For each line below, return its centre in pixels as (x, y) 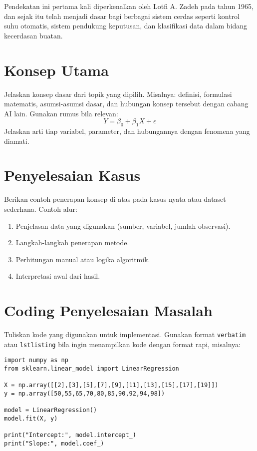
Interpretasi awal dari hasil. (58, 276)
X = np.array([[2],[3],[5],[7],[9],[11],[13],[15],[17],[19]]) (111, 385)
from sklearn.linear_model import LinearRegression (92, 369)
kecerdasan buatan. (33, 35)
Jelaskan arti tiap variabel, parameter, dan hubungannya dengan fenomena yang (127, 131)
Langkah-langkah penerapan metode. (72, 242)
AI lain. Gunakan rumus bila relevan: (61, 113)
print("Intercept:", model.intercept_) (70, 435)
